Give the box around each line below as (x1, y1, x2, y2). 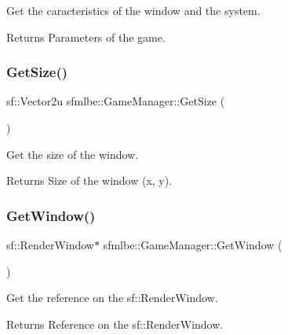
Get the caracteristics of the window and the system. (6, 2, 261, 18)
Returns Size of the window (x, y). (6, 172, 173, 189)
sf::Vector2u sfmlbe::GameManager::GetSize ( (6, 93, 225, 109)
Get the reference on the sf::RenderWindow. (6, 289, 218, 306)
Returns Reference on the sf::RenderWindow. (6, 315, 224, 332)
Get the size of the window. (6, 145, 139, 162)
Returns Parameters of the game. (6, 28, 166, 45)
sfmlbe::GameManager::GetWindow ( (103, 237, 283, 252)
